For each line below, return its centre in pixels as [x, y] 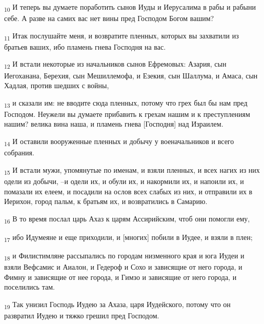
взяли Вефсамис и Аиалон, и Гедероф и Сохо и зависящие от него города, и [123, 267]
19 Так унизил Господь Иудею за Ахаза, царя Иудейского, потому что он [117, 305]
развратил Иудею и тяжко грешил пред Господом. [82, 315]
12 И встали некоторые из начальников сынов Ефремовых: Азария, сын [115, 65]
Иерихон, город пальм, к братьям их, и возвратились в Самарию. [106, 201]
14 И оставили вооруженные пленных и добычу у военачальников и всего [119, 142]
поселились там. [29, 287]
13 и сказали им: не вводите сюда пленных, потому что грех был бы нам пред [126, 103]
